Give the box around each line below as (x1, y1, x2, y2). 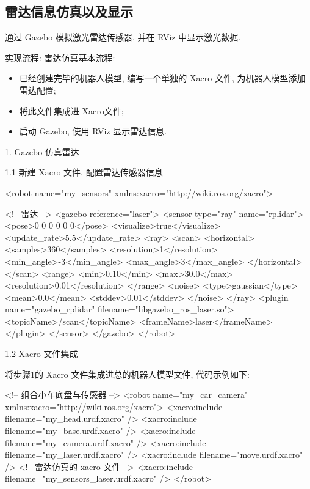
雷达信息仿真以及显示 (5, 2, 133, 21)
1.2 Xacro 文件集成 (5, 347, 78, 360)
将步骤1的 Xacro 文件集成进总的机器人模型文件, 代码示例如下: (5, 367, 250, 380)
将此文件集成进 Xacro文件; (19, 104, 124, 117)
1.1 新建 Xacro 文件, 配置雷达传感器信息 (5, 166, 163, 178)
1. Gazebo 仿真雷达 (5, 145, 79, 158)
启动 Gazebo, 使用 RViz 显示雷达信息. (19, 125, 167, 138)
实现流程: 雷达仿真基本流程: (5, 51, 115, 64)
